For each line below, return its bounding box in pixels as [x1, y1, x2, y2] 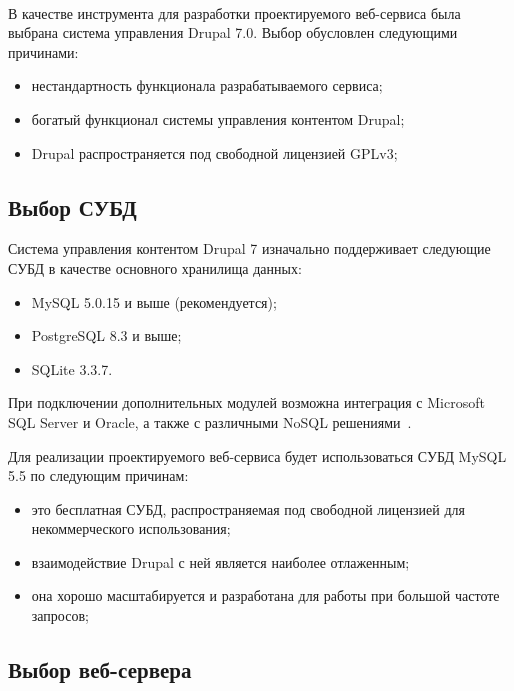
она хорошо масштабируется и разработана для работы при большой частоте [31, 585, 500, 606]
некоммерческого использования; [31, 518, 231, 539]
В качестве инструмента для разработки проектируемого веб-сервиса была [8, 2, 461, 23]
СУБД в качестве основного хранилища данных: [8, 257, 302, 278]
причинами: [8, 41, 79, 62]
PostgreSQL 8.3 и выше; [31, 325, 182, 346]
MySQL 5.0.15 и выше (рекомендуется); [31, 291, 277, 312]
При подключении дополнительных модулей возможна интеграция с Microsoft [8, 392, 485, 413]
